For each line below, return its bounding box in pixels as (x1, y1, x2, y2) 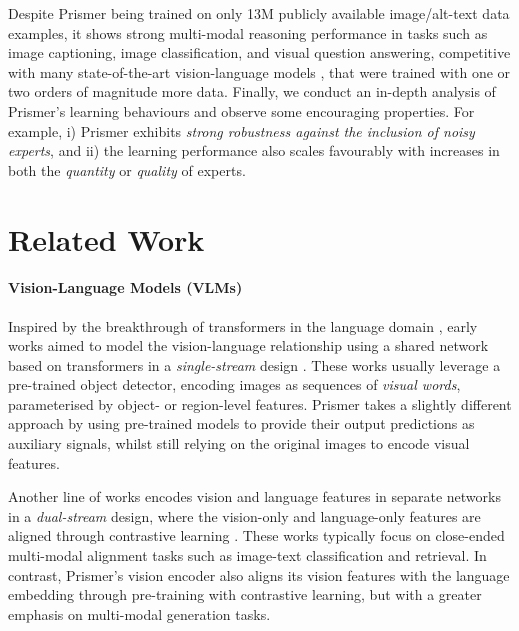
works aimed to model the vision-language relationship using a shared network (8, 335, 489, 356)
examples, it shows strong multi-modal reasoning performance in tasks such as (8, 22, 488, 43)
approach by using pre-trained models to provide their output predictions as (8, 413, 475, 434)
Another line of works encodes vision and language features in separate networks (8, 486, 501, 507)
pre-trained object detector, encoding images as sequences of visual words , (8, 374, 461, 395)
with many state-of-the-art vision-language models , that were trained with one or (8, 61, 511, 82)
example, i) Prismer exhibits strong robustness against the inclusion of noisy (8, 120, 475, 141)
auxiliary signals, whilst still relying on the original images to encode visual (8, 433, 470, 454)
